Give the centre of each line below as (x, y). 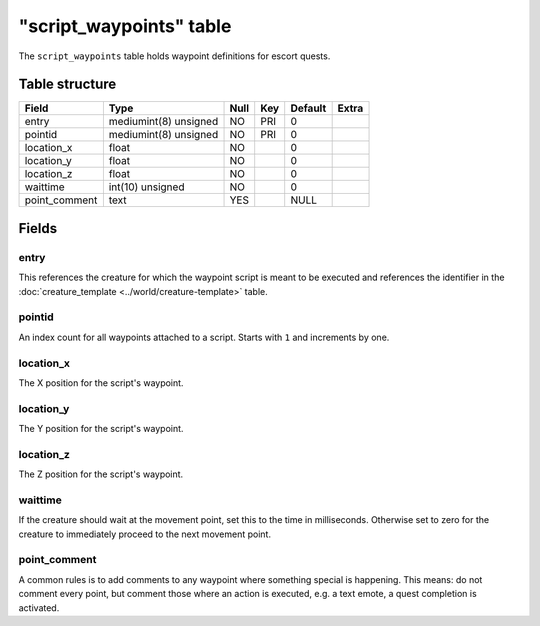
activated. (39, 607)
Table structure (67, 84)
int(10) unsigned (146, 187)
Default (308, 108)
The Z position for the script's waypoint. (101, 474)
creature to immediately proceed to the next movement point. (145, 534)
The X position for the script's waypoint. (101, 382)
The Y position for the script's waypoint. (101, 429)
